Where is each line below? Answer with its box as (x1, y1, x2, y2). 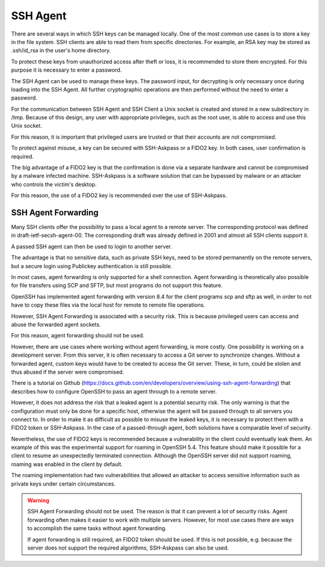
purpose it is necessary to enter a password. (11, 66, 122, 74)
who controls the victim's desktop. (11, 181, 97, 188)
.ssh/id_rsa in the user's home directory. (11, 47, 111, 54)
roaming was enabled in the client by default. (11, 460, 123, 468)
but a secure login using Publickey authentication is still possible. (11, 262, 173, 269)
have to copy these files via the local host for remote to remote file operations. (11, 301, 205, 309)
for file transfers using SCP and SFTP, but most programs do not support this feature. (11, 282, 223, 289)
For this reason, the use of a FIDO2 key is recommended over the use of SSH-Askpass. (11, 192, 227, 199)
